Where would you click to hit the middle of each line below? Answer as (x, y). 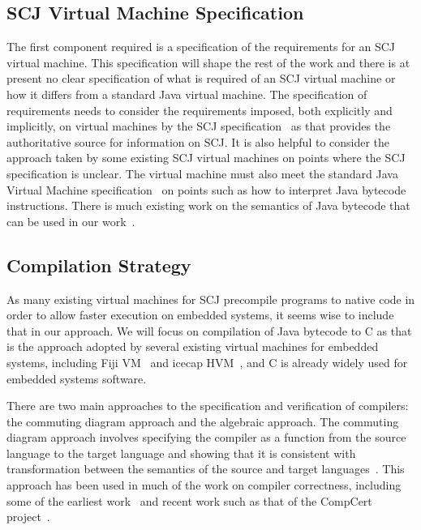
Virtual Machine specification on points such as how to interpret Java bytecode (206, 189)
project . (28, 517)
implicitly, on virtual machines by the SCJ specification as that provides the (199, 126)
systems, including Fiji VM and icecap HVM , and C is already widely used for (207, 362)
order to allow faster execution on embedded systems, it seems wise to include (200, 315)
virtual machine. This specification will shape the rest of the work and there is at (208, 62)
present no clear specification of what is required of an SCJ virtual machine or (201, 78)
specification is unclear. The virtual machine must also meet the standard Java (202, 173)
